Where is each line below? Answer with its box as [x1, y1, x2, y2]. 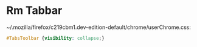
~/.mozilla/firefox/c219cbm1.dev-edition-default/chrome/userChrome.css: [6, 23, 192, 31]
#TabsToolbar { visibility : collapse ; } [6, 35, 105, 41]
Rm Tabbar [6, 4, 63, 17]
